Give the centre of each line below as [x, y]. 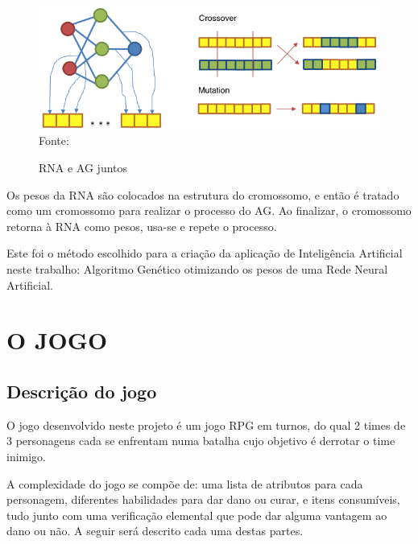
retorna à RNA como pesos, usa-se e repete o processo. [142, 226]
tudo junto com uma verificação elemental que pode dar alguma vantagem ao [197, 515]
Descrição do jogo [82, 391]
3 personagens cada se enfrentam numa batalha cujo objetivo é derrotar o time [201, 441]
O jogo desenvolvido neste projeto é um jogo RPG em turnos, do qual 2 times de [206, 424]
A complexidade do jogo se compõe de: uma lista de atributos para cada [185, 483]
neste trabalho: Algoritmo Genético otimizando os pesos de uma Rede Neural [197, 269]
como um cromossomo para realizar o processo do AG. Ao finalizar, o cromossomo [209, 210]
